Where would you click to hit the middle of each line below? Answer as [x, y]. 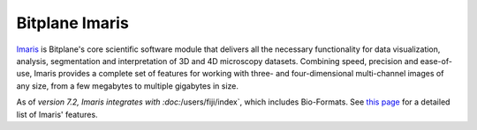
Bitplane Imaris [73, 23]
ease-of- [436, 61]
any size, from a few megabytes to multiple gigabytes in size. [127, 86]
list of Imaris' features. [57, 114]
